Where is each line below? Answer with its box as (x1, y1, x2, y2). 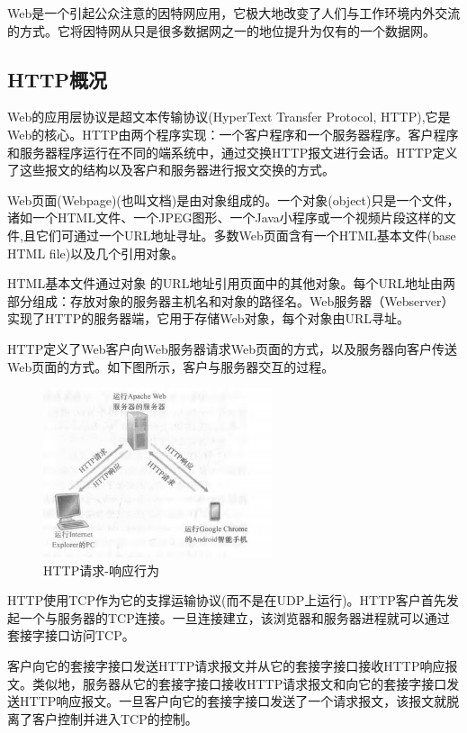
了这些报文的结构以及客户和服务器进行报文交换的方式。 (7, 160, 335, 179)
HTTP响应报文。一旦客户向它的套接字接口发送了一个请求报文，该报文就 (19, 692, 447, 710)
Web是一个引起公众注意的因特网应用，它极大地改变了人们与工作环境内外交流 (7, 4, 461, 22)
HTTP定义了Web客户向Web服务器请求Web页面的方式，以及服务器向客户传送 (7, 339, 457, 357)
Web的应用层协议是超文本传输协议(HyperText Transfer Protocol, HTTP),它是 (7, 107, 451, 126)
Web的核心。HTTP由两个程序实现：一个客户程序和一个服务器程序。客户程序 (7, 124, 459, 143)
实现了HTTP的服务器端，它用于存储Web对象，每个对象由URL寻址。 (7, 309, 410, 328)
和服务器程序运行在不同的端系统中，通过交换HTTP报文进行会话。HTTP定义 (7, 142, 458, 161)
